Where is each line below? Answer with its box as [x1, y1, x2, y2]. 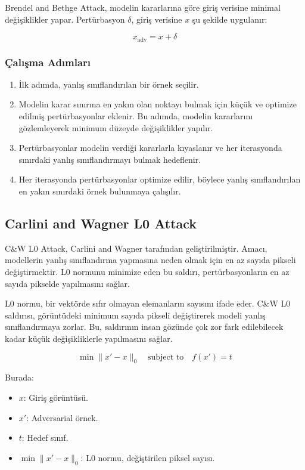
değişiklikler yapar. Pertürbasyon [5, 13, 125, 25]
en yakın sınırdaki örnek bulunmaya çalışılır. [18, 185, 181, 197]
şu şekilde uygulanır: [192, 13, 267, 25]
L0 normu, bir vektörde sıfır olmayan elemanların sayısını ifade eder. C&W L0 [5, 297, 291, 310]
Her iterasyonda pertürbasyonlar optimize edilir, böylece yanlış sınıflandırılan [18, 173, 301, 185]
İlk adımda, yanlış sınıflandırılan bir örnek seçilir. [18, 78, 199, 90]
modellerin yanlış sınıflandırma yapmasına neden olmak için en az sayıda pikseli [5, 253, 296, 266]
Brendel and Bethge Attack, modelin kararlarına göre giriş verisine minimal [5, 1, 281, 13]
